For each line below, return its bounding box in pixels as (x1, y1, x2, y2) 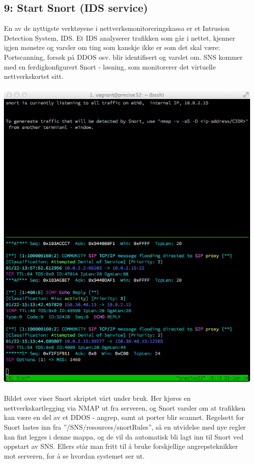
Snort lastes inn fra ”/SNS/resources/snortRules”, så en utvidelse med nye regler (4, 421, 246, 432)
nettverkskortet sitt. (4, 71, 63, 81)
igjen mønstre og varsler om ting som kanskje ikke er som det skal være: (4, 42, 220, 52)
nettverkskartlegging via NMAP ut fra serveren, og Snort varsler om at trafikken (4, 402, 246, 413)
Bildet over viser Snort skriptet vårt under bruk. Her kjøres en (4, 393, 191, 403)
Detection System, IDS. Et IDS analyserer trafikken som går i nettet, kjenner (4, 32, 235, 43)
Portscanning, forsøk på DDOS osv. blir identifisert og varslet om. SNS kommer (4, 51, 243, 62)
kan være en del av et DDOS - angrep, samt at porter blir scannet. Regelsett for (4, 412, 244, 422)
